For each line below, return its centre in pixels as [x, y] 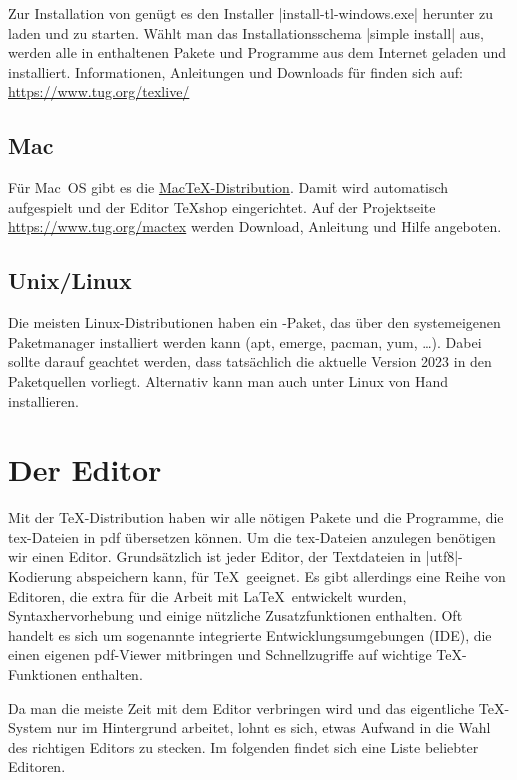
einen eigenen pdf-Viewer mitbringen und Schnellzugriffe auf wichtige [220, 654]
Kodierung [40, 576]
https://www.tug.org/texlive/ [99, 91]
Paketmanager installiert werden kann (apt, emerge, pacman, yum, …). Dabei [245, 341]
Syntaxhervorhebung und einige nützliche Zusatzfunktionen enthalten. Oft [235, 615]
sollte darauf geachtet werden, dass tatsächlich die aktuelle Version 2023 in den [250, 361]
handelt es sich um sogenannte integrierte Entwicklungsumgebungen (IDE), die [250, 634]
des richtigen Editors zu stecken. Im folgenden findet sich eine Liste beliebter [243, 746]
